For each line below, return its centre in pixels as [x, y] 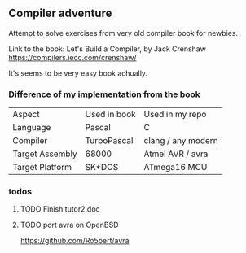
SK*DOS [102, 168]
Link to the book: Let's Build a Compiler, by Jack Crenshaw [107, 49]
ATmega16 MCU [176, 168]
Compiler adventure [60, 13]
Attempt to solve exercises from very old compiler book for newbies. [123, 33]
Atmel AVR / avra [176, 154]
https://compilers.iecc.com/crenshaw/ [72, 57]
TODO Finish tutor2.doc [60, 209]
